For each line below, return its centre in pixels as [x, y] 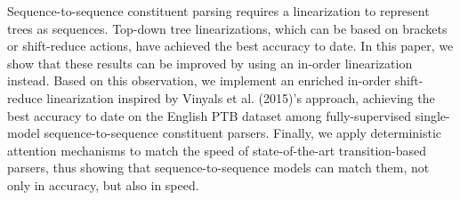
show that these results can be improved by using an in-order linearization [210, 63]
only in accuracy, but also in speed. [103, 184]
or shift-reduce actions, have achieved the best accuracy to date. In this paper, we [230, 46]
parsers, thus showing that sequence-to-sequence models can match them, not [218, 168]
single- [432, 115]
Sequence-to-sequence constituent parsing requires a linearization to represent [218, 11]
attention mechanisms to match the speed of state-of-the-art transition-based [217, 150]
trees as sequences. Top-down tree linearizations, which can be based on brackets [227, 28]
